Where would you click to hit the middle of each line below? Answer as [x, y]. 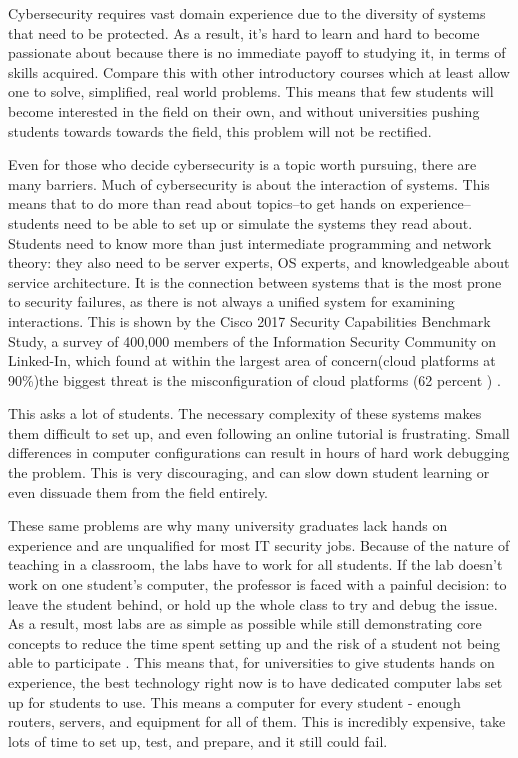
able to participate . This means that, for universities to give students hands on [251, 662]
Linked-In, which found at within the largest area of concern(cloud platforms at [252, 360]
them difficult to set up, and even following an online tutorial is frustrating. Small [259, 432]
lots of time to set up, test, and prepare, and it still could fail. [198, 740]
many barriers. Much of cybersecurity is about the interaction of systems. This [249, 183]
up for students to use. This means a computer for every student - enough [234, 701]
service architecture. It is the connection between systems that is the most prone [255, 281]
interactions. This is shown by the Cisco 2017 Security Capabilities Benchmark [249, 320]
